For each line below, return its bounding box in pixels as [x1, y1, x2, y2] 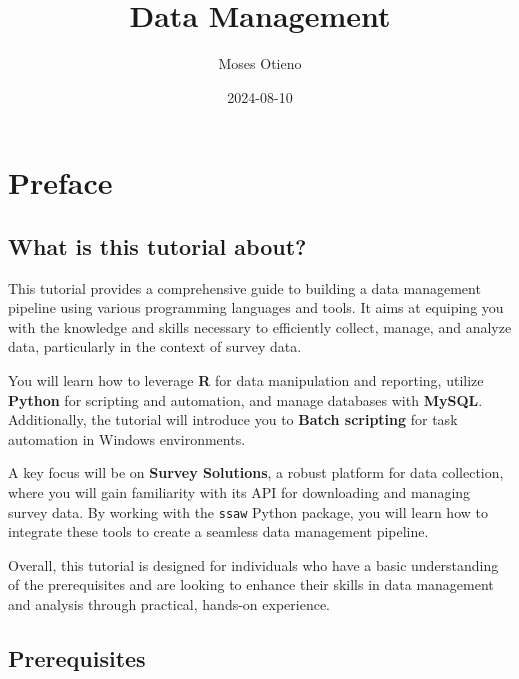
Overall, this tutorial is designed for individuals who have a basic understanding [8, 554, 499, 575]
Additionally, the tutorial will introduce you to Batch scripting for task [8, 409, 458, 430]
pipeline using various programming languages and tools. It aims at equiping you [8, 297, 504, 318]
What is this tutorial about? [8, 230, 307, 261]
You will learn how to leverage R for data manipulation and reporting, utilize [8, 370, 484, 391]
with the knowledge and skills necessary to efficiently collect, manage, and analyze [8, 316, 512, 337]
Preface [8, 162, 113, 203]
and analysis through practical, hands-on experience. [8, 594, 330, 615]
